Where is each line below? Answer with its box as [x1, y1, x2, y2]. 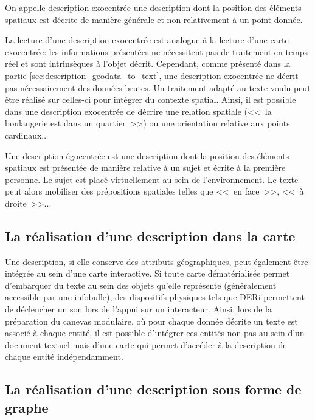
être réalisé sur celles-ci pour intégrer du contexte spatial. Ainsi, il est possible [5, 93, 296, 106]
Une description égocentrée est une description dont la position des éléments [5, 149, 289, 162]
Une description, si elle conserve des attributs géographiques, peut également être [5, 255, 308, 267]
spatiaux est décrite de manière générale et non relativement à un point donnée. [5, 13, 303, 26]
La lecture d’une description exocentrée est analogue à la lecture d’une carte [5, 33, 289, 46]
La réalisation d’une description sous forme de [5, 380, 302, 399]
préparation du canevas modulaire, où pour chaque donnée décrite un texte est [5, 314, 298, 327]
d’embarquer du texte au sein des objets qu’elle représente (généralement [5, 278, 277, 291]
